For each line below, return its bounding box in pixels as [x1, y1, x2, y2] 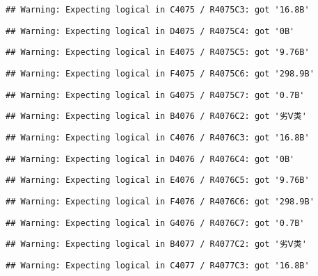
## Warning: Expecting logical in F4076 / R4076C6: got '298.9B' [6, 196, 315, 206]
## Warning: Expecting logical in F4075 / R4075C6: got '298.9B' [6, 68, 315, 79]
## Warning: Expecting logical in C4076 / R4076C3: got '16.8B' [6, 132, 310, 143]
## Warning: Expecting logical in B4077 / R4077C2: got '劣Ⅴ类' [6, 239, 307, 250]
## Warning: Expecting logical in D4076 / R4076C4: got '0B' [6, 154, 295, 164]
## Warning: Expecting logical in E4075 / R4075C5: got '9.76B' [6, 47, 310, 58]
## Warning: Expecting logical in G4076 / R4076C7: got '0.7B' [6, 218, 305, 228]
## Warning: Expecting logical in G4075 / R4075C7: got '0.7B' [6, 90, 305, 100]
